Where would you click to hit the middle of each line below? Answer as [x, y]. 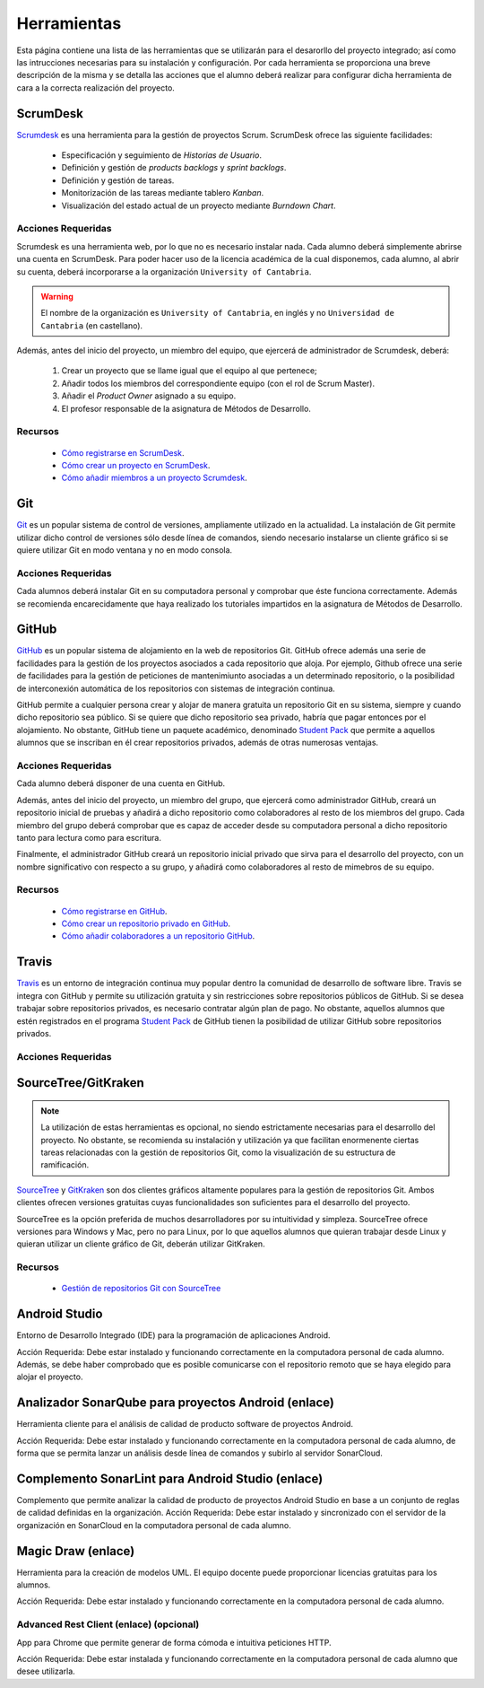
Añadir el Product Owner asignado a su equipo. [149, 396]
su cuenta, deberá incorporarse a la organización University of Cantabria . [164, 271]
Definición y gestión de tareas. [118, 180]
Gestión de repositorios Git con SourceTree [141, 1289]
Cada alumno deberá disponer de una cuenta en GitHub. [121, 783]
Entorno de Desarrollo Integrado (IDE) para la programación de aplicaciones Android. [173, 1335]
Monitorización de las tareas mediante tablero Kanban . [163, 193]
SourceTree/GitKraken [81, 1083]
